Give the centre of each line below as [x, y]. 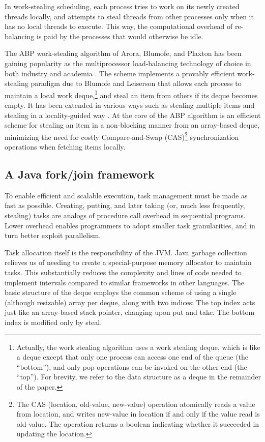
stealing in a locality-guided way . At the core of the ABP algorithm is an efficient [133, 115]
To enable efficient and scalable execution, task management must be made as [126, 195]
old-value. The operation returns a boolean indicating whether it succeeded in [138, 423]
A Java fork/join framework [80, 174]
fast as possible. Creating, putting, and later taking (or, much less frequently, [125, 205]
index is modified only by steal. [53, 322]
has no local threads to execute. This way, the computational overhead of [119, 26]
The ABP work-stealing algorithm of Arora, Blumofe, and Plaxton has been [123, 53]
